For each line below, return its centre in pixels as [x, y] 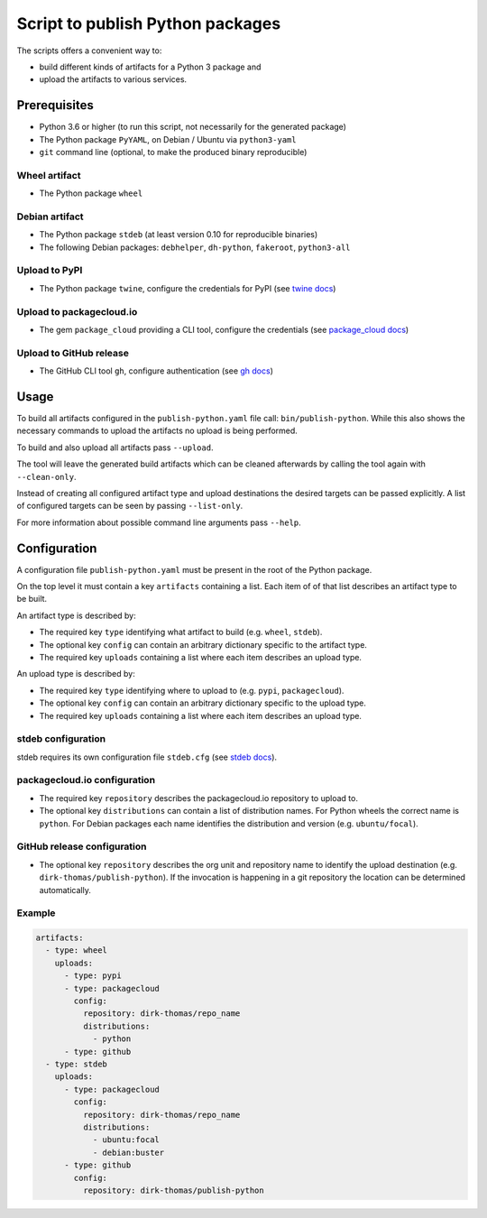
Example [36, 913]
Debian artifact [51, 217]
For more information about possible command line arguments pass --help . [159, 522]
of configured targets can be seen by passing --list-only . [130, 506]
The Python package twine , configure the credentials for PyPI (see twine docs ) [188, 288]
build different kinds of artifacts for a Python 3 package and [150, 67]
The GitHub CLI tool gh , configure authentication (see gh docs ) [156, 371]
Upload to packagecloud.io [77, 311]
